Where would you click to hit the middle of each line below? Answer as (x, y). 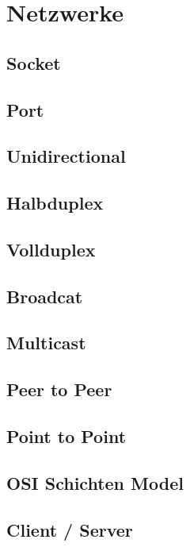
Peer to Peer (59, 389)
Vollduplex (51, 249)
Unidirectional (66, 156)
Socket (34, 62)
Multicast (46, 343)
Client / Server (70, 529)
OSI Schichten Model (95, 482)
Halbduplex (55, 203)
